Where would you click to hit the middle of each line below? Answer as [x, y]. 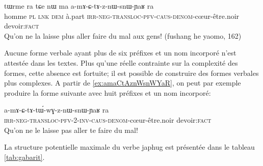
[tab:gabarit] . [24, 157]
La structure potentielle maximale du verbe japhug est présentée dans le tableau [129, 147]
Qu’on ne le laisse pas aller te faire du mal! [71, 130]
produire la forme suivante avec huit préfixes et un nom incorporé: [108, 92]
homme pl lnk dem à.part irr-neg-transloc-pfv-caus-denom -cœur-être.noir [122, 16]
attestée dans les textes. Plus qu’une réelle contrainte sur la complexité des [121, 62]
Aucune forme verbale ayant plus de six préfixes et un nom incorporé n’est [120, 53]
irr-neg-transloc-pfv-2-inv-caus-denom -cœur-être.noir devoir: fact [108, 119]
